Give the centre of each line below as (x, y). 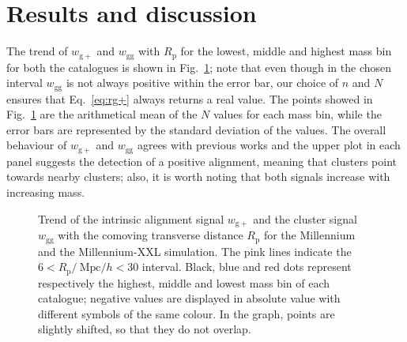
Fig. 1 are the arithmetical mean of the (102, 114)
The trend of (37, 51)
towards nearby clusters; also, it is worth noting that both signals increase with (198, 177)
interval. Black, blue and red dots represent (247, 267)
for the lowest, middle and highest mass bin (286, 51)
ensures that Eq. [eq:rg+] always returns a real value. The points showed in (190, 98)
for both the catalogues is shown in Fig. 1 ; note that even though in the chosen (199, 67)
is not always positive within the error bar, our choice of (202, 83)
